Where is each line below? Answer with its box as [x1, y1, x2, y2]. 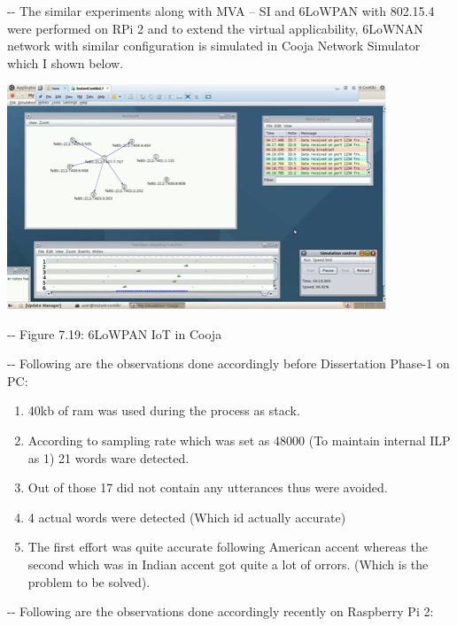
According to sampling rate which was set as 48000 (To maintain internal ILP [27, 430, 451, 449]
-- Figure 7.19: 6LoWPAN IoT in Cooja [7, 324, 222, 343]
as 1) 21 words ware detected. [27, 448, 190, 467]
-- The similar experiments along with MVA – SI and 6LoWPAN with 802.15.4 [7, 2, 435, 19]
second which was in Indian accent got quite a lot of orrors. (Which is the [27, 554, 429, 573]
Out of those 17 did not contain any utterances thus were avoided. [27, 478, 388, 497]
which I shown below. [7, 53, 124, 72]
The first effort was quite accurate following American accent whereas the [27, 537, 428, 556]
